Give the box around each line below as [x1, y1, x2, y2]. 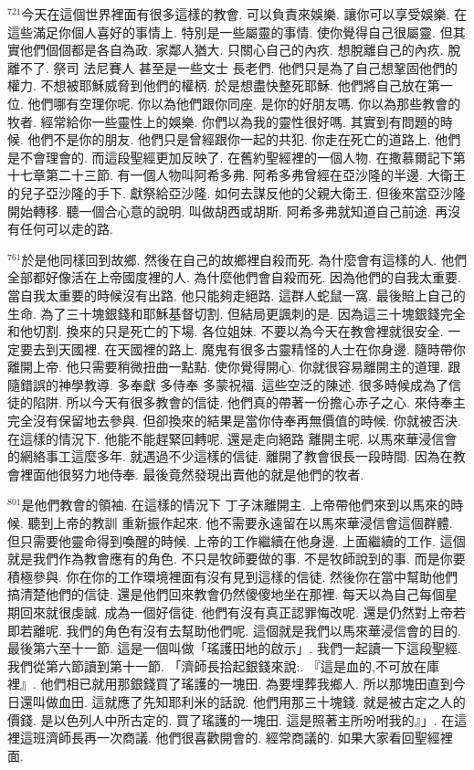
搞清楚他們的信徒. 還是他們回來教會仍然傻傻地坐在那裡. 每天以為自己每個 [7, 585, 446, 604]
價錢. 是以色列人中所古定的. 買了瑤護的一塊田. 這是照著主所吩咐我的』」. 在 [7, 710, 455, 729]
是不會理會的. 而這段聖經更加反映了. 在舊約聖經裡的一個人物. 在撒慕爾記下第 [7, 147, 466, 166]
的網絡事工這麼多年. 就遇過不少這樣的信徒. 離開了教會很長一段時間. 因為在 [7, 447, 453, 466]
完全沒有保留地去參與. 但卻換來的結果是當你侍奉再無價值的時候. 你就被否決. [7, 411, 461, 430]
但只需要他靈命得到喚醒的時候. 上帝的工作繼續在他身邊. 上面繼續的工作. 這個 [7, 531, 466, 550]
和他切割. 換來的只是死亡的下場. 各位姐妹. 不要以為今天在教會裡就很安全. [7, 322, 444, 341]
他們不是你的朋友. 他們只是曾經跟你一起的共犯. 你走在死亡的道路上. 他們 [27, 130, 461, 149]
